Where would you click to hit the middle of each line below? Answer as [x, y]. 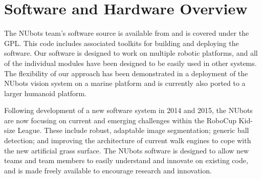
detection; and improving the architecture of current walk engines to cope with [128, 140]
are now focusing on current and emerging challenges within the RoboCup [120, 120]
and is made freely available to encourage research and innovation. [108, 170]
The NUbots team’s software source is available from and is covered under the [127, 33]
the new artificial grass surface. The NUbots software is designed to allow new [127, 150]
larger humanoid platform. [46, 93]
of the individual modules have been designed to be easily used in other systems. [130, 63]
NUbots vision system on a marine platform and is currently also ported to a [125, 83]
